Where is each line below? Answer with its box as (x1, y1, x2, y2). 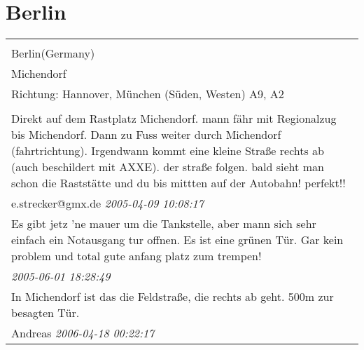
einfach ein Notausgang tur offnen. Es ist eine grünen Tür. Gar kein (11, 231, 344, 248)
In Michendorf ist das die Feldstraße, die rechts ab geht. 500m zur (11, 288, 334, 305)
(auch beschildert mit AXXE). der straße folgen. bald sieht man (11, 159, 324, 175)
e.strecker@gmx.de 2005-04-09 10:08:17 (11, 195, 204, 212)
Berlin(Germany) (11, 45, 95, 62)
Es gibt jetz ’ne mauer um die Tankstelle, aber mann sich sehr (11, 215, 316, 232)
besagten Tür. (11, 304, 80, 321)
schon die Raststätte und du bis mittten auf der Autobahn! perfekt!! (11, 175, 346, 191)
